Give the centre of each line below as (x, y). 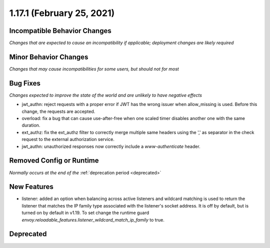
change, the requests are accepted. (58, 111)
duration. (31, 125)
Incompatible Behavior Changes (60, 31)
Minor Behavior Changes (49, 57)
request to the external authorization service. (68, 139)
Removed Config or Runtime (54, 161)
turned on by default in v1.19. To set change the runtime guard (85, 213)
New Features (31, 187)
